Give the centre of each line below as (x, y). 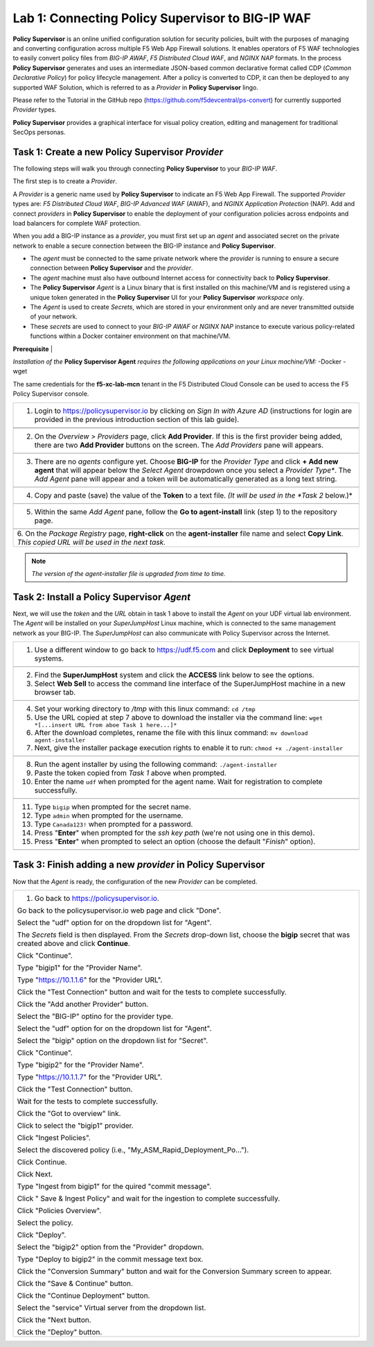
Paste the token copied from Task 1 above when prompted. (130, 773)
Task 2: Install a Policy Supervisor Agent (101, 597)
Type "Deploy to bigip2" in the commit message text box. (110, 1259)
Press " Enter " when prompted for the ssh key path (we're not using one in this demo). (175, 833)
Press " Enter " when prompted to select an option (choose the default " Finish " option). (175, 842)
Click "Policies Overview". (59, 1210)
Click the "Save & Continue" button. (75, 1283)
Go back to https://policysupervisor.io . (97, 898)
